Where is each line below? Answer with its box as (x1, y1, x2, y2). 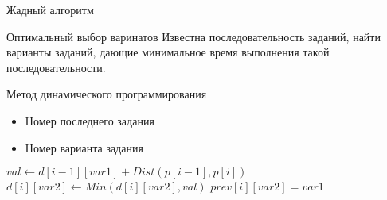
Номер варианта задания (25, 139, 143, 156)
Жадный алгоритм (6, 2, 94, 17)
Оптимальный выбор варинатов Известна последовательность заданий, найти (6, 28, 381, 44)
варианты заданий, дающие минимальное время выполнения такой (6, 44, 330, 60)
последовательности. (6, 59, 106, 75)
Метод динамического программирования (6, 86, 207, 102)
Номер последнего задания (25, 112, 154, 129)
